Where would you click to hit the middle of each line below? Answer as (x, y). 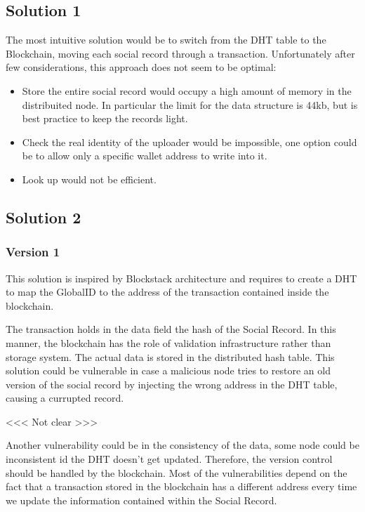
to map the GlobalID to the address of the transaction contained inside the (167, 292)
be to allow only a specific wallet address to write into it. (145, 156)
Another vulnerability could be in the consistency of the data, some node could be (182, 445)
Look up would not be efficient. (89, 179)
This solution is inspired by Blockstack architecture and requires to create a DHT (181, 278)
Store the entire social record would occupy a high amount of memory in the (187, 90)
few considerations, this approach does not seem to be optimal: (141, 67)
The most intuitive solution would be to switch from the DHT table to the (166, 40)
